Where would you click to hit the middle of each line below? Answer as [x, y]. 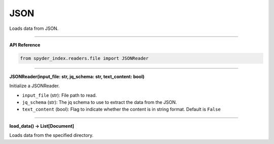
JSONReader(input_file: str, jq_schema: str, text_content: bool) [77, 77]
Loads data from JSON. [34, 28]
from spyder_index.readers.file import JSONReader [84, 58]
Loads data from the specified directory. [52, 135]
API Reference [25, 45]
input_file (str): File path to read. [59, 95]
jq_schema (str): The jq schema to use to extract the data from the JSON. [99, 102]
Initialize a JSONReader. [35, 86]
